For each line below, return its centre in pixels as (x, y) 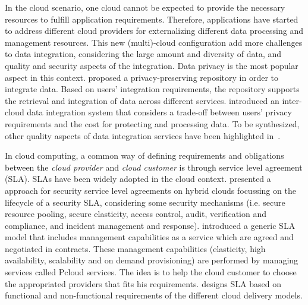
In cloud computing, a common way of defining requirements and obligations (144, 155)
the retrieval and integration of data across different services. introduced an (142, 100)
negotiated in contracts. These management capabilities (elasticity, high (135, 248)
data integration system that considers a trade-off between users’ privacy (159, 112)
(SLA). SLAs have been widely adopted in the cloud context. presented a (138, 179)
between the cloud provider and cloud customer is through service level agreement (154, 167)
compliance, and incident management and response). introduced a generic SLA (150, 225)
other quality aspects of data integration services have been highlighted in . (143, 135)
